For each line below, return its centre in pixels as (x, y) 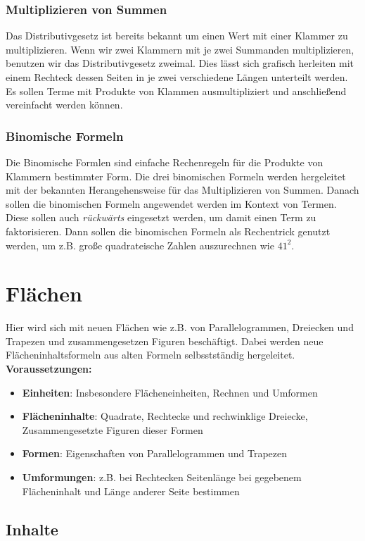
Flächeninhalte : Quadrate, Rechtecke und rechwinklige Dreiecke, (165, 416)
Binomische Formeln (65, 136)
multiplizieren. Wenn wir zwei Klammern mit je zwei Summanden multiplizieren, (180, 49)
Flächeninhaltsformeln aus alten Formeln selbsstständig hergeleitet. (151, 355)
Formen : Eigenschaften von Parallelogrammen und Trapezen (155, 453)
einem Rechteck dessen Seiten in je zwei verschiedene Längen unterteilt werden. (177, 77)
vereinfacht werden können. (64, 105)
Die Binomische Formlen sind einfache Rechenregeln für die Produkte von (165, 162)
